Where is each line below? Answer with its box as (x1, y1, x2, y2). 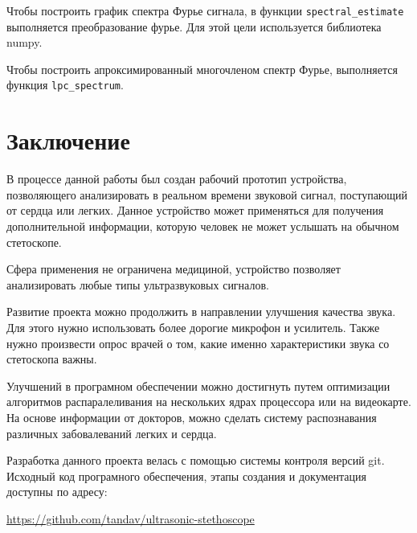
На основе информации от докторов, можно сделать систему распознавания (6, 408, 377, 425)
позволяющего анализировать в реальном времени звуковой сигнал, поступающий (6, 186, 408, 203)
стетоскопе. (6, 233, 62, 250)
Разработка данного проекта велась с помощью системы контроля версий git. (6, 452, 385, 469)
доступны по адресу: (6, 483, 108, 500)
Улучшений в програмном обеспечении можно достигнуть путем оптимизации (6, 377, 390, 394)
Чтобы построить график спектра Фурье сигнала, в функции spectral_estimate (6, 2, 404, 18)
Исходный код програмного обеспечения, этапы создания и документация (6, 467, 367, 484)
